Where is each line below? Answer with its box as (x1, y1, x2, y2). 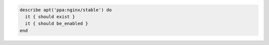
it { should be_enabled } (25, 21, 88, 27)
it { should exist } (25, 14, 75, 19)
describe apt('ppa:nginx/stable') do (19, 7, 112, 12)
